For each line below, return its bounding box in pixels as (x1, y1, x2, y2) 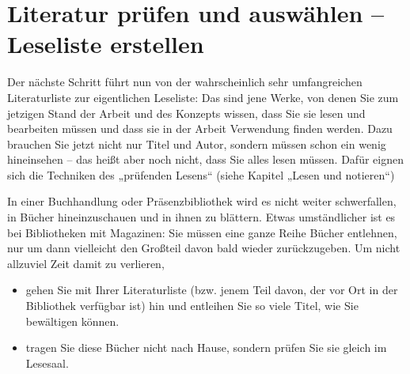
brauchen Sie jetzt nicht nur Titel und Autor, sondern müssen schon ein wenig (7, 135, 386, 152)
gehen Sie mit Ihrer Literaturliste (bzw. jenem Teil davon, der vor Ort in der (25, 281, 398, 298)
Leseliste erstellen (7, 28, 204, 60)
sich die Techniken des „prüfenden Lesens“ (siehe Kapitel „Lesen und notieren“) (7, 166, 395, 183)
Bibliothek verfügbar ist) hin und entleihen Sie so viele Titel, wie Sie (25, 297, 359, 314)
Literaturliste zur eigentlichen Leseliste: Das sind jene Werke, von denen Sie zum (7, 89, 399, 105)
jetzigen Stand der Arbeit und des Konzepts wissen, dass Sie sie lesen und (7, 104, 366, 121)
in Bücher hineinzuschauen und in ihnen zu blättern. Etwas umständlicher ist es (7, 209, 396, 225)
